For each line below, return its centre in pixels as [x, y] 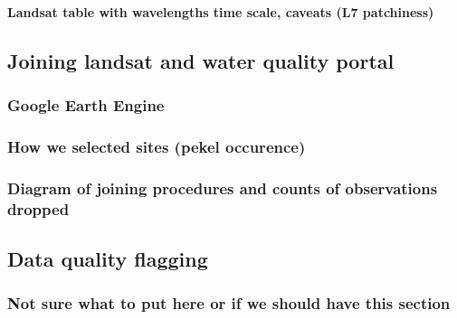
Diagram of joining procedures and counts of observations [223, 188]
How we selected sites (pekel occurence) [157, 146]
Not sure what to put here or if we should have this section [229, 303]
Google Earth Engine [86, 104]
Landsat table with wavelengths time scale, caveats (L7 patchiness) [221, 11]
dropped [38, 208]
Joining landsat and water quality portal [201, 60]
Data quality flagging [108, 258]
